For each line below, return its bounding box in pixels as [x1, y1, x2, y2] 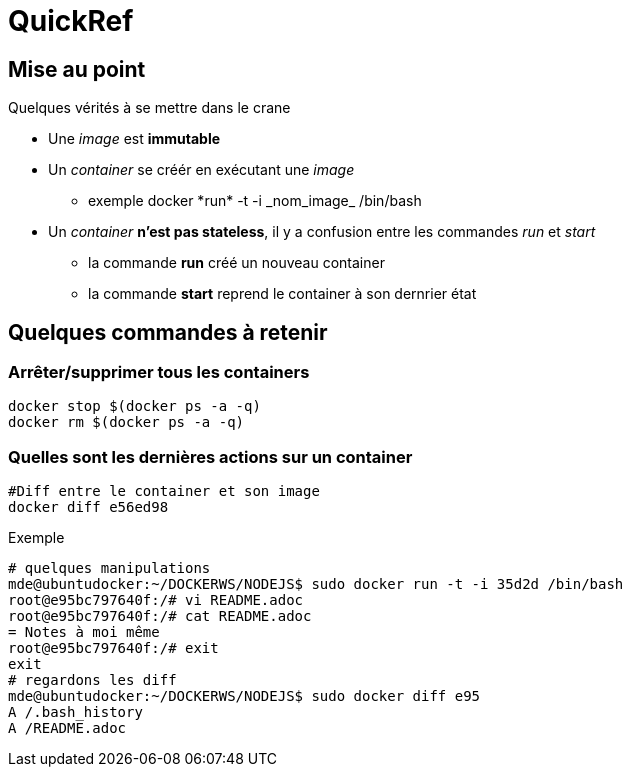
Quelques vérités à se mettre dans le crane [8, 99, 291, 117]
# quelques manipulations [8, 560, 211, 577]
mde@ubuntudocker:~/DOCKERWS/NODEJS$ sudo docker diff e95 [8, 688, 481, 705]
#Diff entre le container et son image [8, 483, 320, 500]
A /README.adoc [8, 720, 127, 737]
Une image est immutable [48, 130, 221, 148]
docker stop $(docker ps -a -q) [8, 398, 261, 415]
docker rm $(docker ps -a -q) [8, 414, 245, 431]
